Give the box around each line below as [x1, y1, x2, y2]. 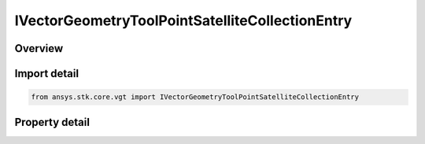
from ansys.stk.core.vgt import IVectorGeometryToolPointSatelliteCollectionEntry [31, 93, 360, 102]
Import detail [14, 67, 79, 80]
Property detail [14, 115, 91, 129]
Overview [14, 42, 64, 55]
